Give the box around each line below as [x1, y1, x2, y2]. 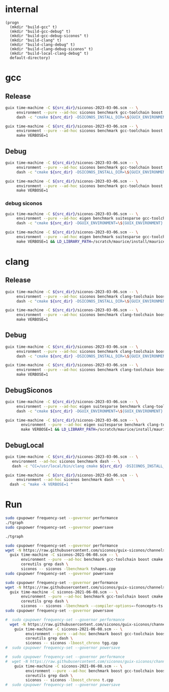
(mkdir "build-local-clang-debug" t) [10, 51, 89, 56]
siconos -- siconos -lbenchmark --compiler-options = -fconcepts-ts [21, 604, 163, 609]
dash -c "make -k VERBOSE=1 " [10, 482, 73, 487]
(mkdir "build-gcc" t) [10, 24, 57, 30]
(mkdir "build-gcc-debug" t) [10, 29, 71, 34]
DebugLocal [5, 441, 44, 449]
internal [5, 4, 39, 15]
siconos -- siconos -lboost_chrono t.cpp [25, 677, 114, 683]
